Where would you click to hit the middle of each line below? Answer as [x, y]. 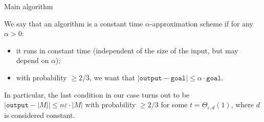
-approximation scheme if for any [201, 23]
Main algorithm [29, 6]
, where [243, 104]
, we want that [112, 77]
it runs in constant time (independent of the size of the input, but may [127, 50]
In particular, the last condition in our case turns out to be [97, 94]
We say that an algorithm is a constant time [74, 23]
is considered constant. [40, 115]
